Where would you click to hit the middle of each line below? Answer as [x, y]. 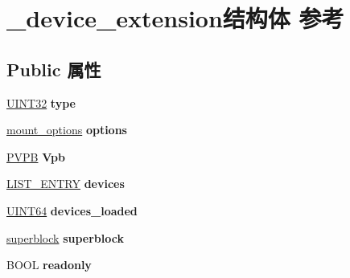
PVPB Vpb [36, 156]
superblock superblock [65, 237]
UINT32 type [41, 102]
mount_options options [67, 130]
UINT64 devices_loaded [72, 210]
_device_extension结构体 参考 [175, 18]
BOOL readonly [49, 265]
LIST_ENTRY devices [66, 184]
